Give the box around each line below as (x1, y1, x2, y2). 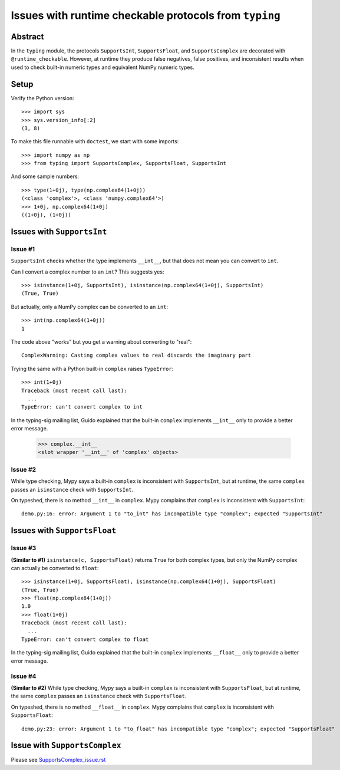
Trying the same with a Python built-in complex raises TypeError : (11, 365, 174, 372)
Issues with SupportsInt (11, 226, 107, 236)
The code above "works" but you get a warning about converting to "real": (11, 338, 192, 345)
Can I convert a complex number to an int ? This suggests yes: (11, 268, 164, 275)
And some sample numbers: (11, 173, 80, 180)
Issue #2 (11, 465, 37, 473)
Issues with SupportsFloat (11, 525, 117, 536)
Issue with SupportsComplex (11, 741, 121, 751)
